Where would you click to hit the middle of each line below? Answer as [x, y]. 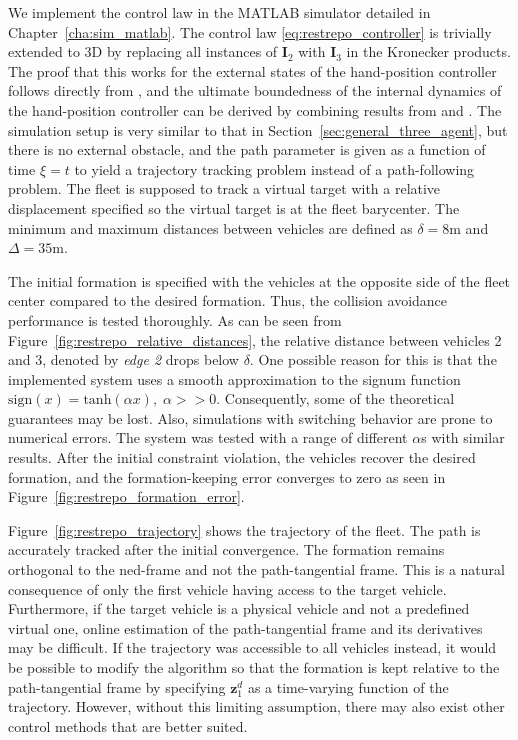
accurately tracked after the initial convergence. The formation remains [226, 549]
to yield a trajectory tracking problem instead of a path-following [274, 168]
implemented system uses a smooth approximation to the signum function [234, 378]
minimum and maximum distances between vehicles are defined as [210, 227]
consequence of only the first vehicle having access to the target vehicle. [227, 588]
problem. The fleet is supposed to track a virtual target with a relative [224, 188]
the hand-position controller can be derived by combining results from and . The [255, 109]
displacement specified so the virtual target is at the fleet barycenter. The [234, 207]
